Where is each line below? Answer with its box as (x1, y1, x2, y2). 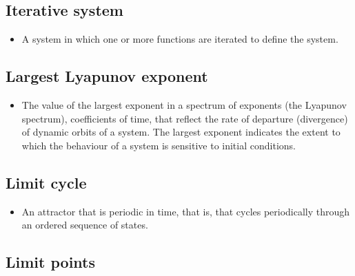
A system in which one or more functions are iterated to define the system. (21, 32, 338, 46)
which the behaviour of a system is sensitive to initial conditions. (21, 138, 296, 152)
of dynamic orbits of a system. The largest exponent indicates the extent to (21, 125, 341, 139)
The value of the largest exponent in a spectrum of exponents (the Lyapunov (21, 98, 347, 112)
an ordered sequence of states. (21, 217, 148, 232)
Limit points (6, 251, 96, 273)
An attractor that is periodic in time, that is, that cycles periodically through (21, 204, 350, 218)
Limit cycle (6, 171, 87, 193)
